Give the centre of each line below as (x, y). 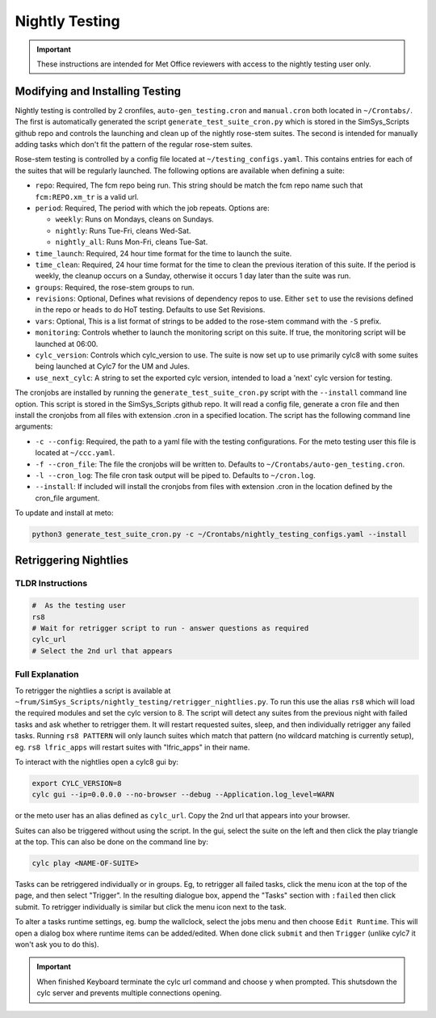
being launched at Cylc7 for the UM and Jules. (112, 366)
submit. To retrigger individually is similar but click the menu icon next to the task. (151, 906)
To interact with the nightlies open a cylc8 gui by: (97, 762)
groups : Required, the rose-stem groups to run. (115, 287)
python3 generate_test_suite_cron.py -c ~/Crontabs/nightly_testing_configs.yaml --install (219, 534)
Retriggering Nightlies (72, 560)
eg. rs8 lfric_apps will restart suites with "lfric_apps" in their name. (132, 747)
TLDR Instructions (51, 584)
